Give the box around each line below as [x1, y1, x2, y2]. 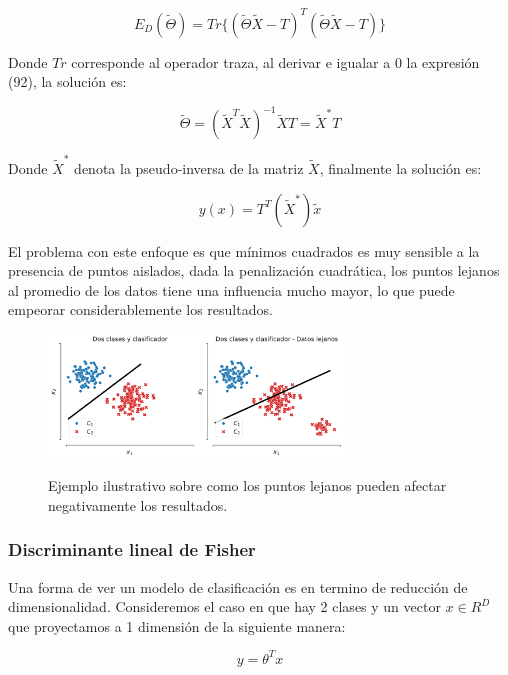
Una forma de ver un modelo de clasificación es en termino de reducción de [8, 576, 468, 597]
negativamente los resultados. [48, 494, 228, 515]
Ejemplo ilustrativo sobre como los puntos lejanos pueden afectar [48, 475, 447, 496]
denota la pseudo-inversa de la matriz [74, 157, 304, 178]
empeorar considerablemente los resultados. [8, 299, 273, 320]
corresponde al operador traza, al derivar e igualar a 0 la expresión [71, 51, 480, 72]
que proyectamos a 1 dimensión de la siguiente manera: [8, 615, 346, 636]
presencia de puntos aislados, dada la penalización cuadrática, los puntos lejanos [8, 260, 500, 281]
